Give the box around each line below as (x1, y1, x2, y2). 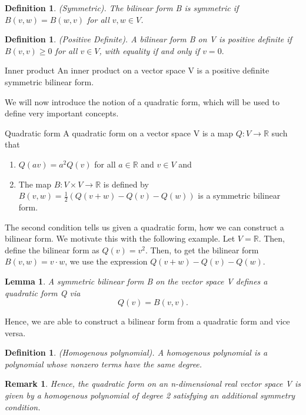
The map (18, 178, 52, 190)
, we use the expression (65, 255, 148, 267)
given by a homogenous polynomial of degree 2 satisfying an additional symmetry (5, 389, 295, 401)
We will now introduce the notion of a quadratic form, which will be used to (5, 95, 280, 108)
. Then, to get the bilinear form (145, 243, 259, 256)
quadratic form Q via (5, 286, 81, 299)
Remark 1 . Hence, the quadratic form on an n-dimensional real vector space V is (5, 377, 301, 390)
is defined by (103, 178, 149, 190)
